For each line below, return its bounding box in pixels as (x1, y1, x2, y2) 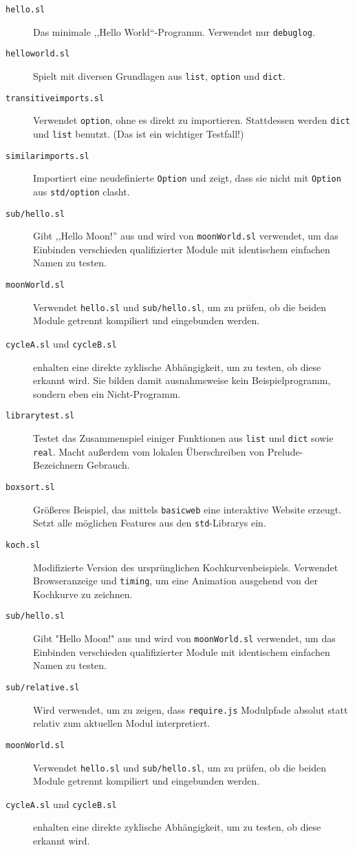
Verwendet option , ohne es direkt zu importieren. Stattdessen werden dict (33, 113, 350, 127)
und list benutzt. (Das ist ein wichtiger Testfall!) (33, 126, 244, 140)
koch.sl (6, 540, 41, 550)
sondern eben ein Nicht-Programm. (33, 386, 181, 401)
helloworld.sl (6, 49, 70, 59)
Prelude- (267, 444, 303, 458)
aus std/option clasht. (33, 184, 130, 198)
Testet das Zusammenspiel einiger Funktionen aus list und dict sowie (33, 431, 334, 445)
